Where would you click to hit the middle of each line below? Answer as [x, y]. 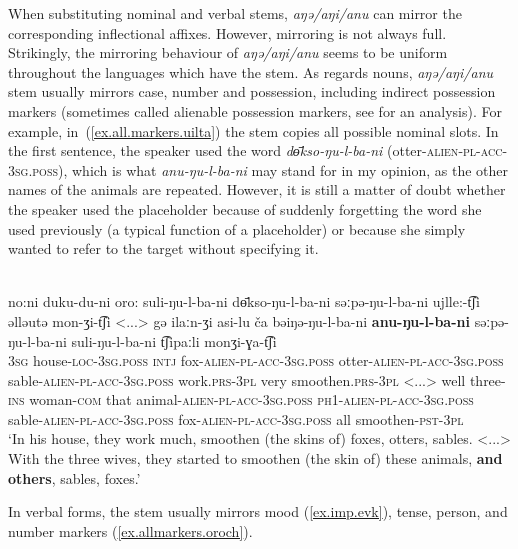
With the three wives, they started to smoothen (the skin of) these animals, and [255, 458]
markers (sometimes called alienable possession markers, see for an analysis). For [255, 110]
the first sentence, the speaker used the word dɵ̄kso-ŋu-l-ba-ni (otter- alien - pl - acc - [258, 150]
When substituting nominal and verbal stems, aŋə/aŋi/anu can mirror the [235, 13]
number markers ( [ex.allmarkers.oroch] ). [130, 530]
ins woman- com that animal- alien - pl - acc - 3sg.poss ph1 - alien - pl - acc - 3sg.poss [241, 399]
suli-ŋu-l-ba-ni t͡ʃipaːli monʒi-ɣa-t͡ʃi [174, 340]
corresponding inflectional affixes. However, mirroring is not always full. [227, 32]
